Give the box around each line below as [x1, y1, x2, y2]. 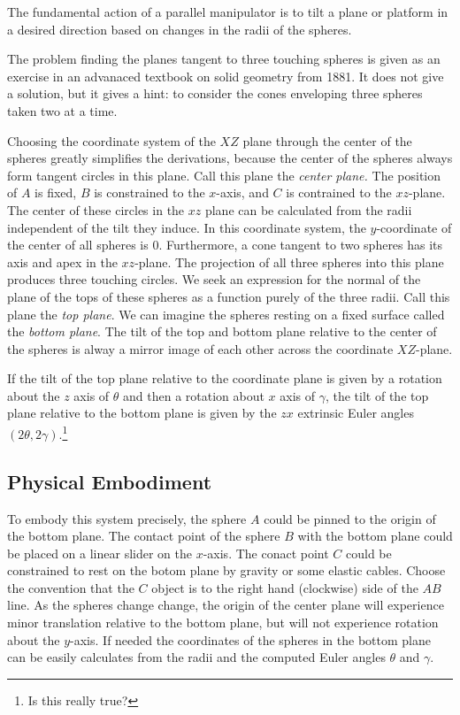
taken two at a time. [7, 101, 118, 119]
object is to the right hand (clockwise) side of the [151, 578, 418, 596]
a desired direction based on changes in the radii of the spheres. [7, 19, 352, 38]
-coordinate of [376, 218, 452, 236]
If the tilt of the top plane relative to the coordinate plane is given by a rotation [7, 369, 442, 388]
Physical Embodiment [7, 467, 212, 495]
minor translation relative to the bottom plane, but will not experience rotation [7, 613, 439, 632]
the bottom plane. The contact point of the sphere [7, 527, 280, 545]
